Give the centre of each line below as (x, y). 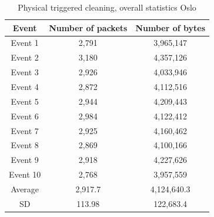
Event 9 (25, 160)
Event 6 (25, 116)
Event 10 (25, 174)
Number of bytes (170, 27)
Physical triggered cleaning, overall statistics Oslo (107, 7)
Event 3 (25, 72)
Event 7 (25, 130)
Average (25, 188)
